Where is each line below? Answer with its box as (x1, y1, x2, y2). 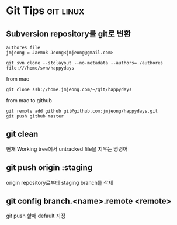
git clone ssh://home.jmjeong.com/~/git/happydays (6, 86, 132, 92)
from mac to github (6, 97, 53, 103)
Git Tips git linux (6, 4, 85, 18)
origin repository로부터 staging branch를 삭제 (6, 179, 113, 186)
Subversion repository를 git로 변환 (6, 29, 131, 39)
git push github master (6, 113, 64, 119)
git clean (6, 129, 39, 139)
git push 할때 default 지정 (6, 212, 66, 220)
